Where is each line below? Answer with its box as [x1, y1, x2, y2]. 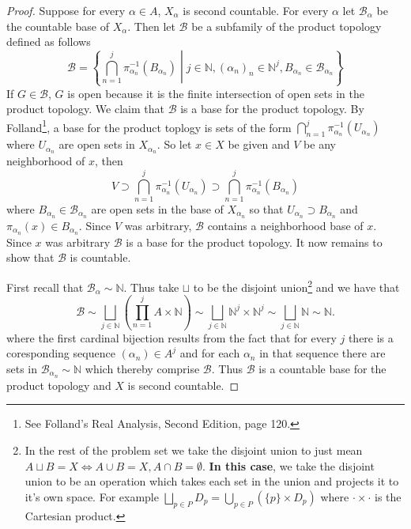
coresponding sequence [6, 345, 115, 361]
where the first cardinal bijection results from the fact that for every [6, 329, 337, 346]
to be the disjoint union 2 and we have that [193, 276, 400, 295]
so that [249, 200, 284, 217]
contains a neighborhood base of [207, 217, 364, 233]
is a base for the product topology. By [180, 100, 364, 117]
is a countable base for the [258, 360, 386, 376]
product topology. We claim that [6, 100, 164, 117]
